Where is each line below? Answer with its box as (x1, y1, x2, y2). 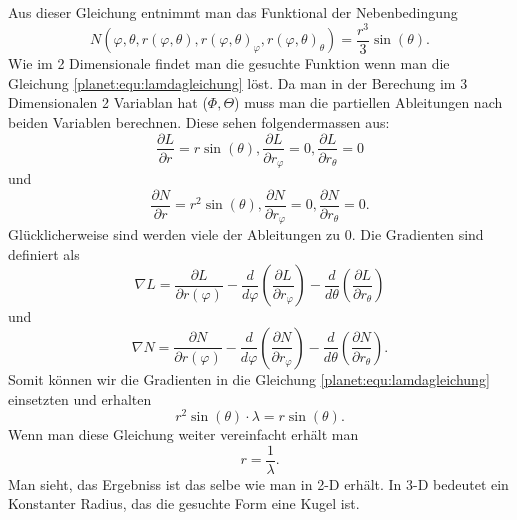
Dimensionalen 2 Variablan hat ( (8, 92, 208, 113)
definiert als (8, 243, 80, 264)
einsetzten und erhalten (8, 388, 152, 409)
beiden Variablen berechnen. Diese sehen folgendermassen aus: (8, 111, 390, 132)
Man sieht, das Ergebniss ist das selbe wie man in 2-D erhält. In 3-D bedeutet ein (8, 473, 509, 494)
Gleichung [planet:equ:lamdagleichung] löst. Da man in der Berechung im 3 (8, 72, 468, 93)
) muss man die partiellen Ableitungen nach (234, 92, 503, 113)
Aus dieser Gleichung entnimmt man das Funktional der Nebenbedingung (8, 2, 458, 22)
